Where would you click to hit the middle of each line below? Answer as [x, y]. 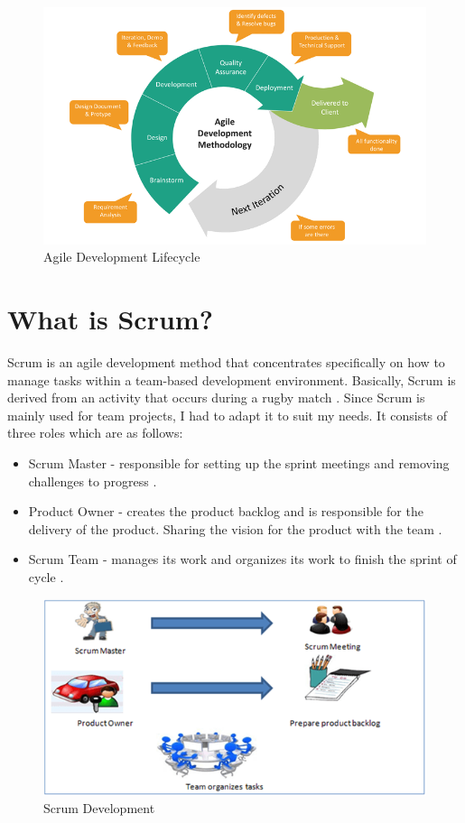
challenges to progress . [93, 481]
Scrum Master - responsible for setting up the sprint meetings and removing [239, 463]
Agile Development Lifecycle [122, 257]
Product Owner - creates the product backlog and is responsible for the [226, 511]
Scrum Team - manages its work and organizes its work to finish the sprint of [242, 559]
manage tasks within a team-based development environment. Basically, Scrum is [232, 379]
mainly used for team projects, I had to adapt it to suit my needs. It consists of [228, 415]
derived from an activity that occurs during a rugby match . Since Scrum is [216, 398]
